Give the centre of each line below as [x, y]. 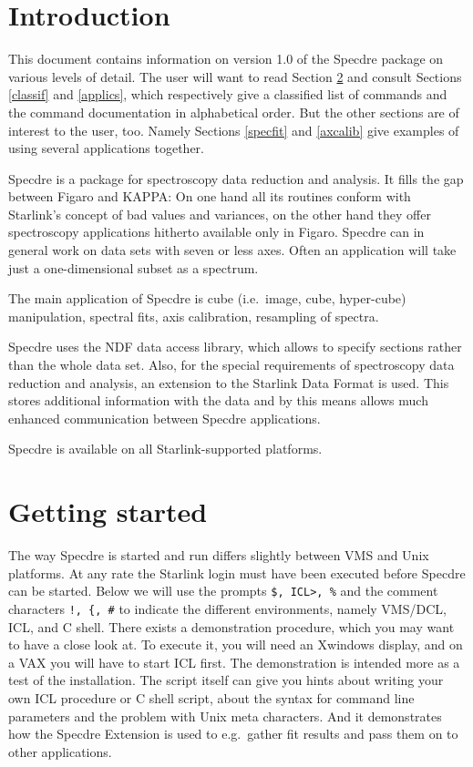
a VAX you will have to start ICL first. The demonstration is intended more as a [234, 662]
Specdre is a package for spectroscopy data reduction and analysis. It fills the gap [236, 178]
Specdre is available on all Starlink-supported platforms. [165, 449]
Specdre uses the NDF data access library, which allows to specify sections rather [235, 347]
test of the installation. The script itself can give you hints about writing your [226, 680]
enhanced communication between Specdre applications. [165, 418]
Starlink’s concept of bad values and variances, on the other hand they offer [220, 214]
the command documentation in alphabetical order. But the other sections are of [234, 112]
